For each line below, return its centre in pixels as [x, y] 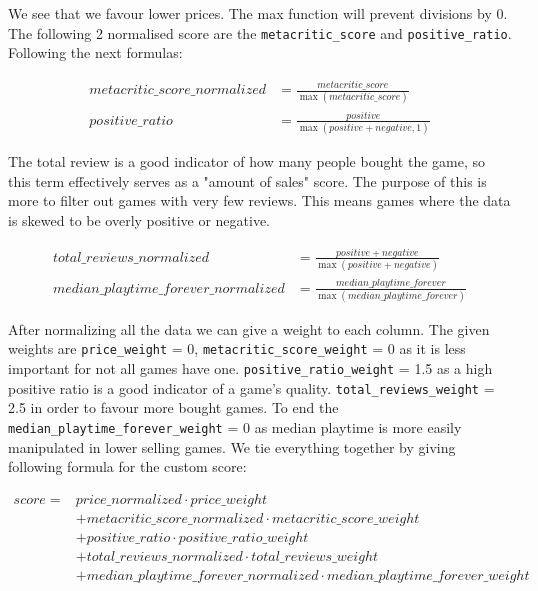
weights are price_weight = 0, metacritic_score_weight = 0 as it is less [237, 348]
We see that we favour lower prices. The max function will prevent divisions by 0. [258, 13]
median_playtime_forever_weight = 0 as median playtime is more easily [235, 427]
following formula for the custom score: [127, 466]
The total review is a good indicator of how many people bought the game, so [246, 161]
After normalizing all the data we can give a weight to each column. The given [249, 328]
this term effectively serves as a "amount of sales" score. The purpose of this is [247, 180]
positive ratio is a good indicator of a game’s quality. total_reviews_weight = [251, 387]
